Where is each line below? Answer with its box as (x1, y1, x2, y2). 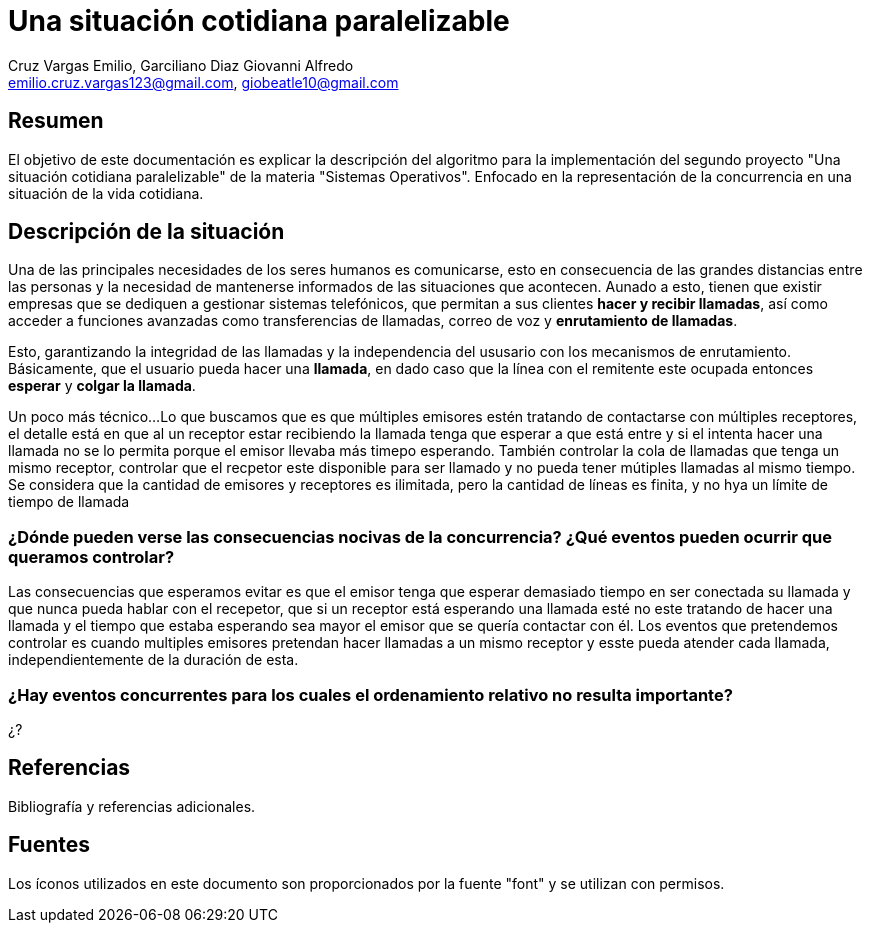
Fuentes (8, 832, 91, 858)
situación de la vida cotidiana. (8, 184, 204, 202)
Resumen (8, 108, 104, 134)
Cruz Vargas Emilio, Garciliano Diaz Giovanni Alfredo (8, 56, 354, 74)
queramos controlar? (8, 546, 175, 567)
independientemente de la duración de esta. (8, 651, 299, 669)
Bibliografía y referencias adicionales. (8, 797, 256, 815)
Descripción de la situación (8, 219, 285, 245)
